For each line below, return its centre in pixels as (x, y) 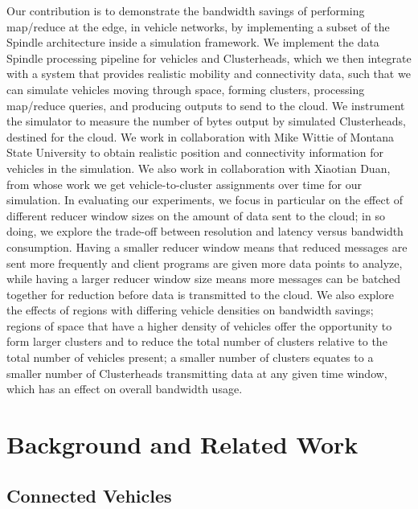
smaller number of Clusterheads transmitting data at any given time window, (197, 373)
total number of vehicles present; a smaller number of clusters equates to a (190, 357)
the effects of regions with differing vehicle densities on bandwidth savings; (190, 310)
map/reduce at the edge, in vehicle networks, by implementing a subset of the (198, 26)
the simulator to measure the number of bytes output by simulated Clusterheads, (206, 121)
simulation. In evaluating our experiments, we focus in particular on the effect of (205, 200)
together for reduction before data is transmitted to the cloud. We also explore (200, 294)
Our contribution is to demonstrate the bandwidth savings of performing (186, 10)
